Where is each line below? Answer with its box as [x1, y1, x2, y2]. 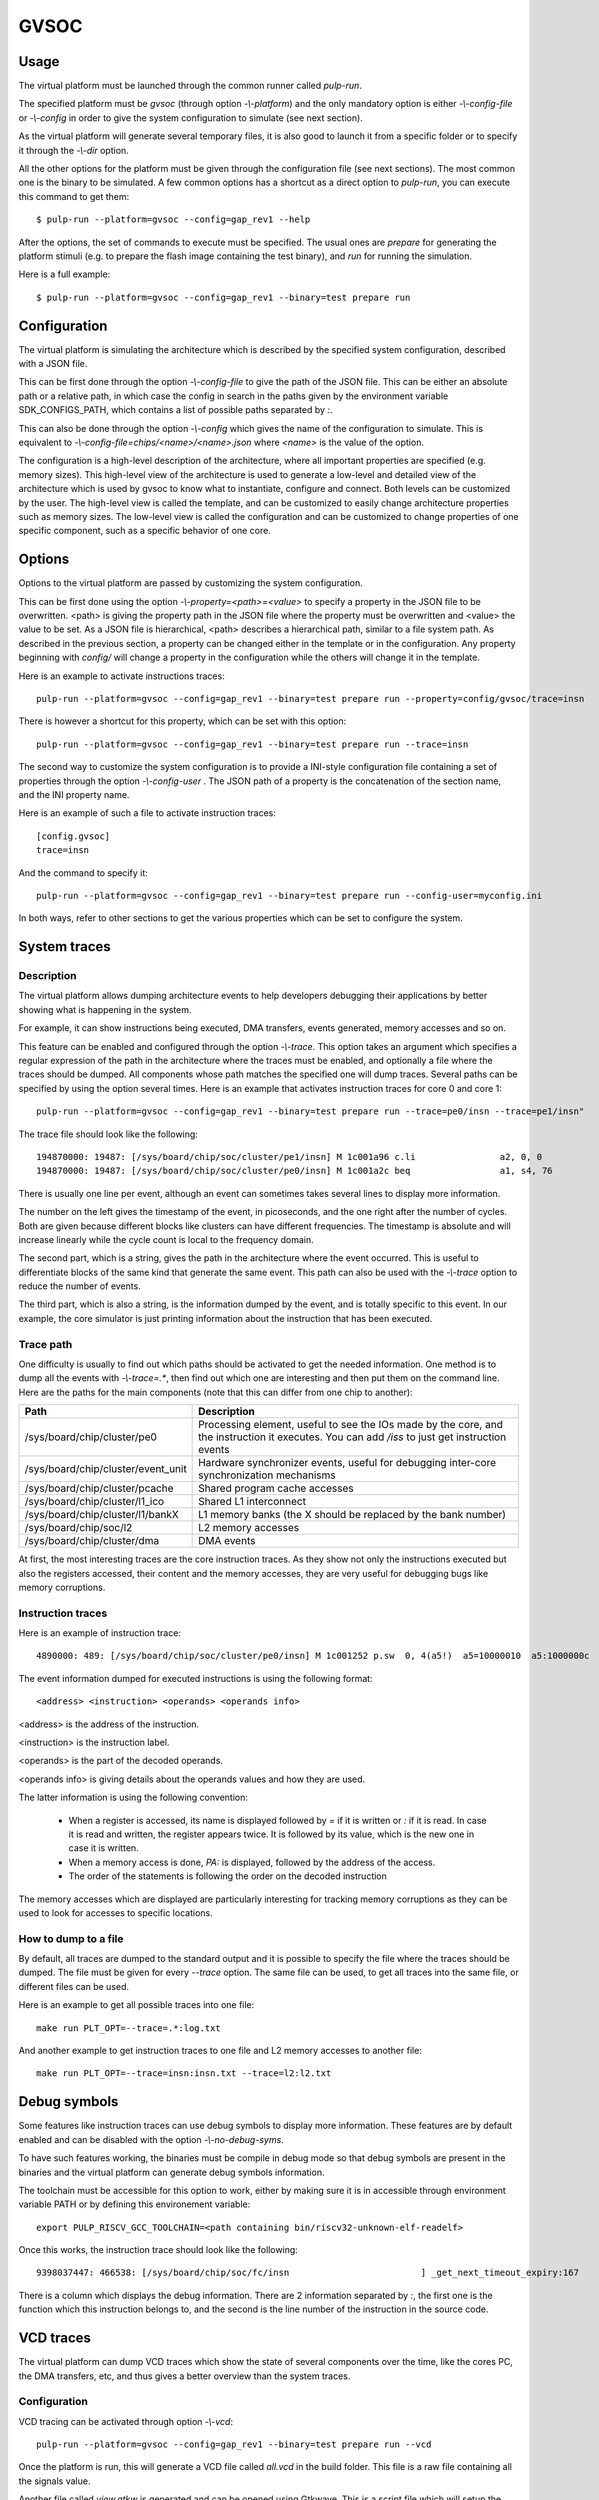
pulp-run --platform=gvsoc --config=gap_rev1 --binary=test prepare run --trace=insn [36, 738, 469, 750]
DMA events [198, 1534, 256, 1548]
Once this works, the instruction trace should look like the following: [18, 2244, 299, 2256]
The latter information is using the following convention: [18, 1791, 249, 1804]
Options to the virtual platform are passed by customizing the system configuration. [18, 577, 364, 589]
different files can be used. [18, 1980, 130, 1992]
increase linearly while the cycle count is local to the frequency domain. [18, 1233, 314, 1245]
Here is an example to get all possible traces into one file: [18, 1999, 255, 2011]
